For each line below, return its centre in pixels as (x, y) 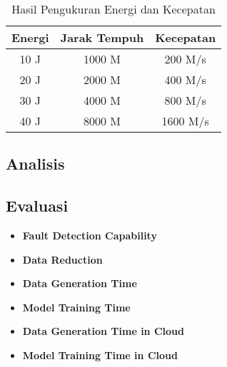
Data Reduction (62, 259)
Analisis (35, 164)
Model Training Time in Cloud (100, 355)
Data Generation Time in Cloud (103, 331)
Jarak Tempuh (102, 37)
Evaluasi (37, 206)
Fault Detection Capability (90, 235)
